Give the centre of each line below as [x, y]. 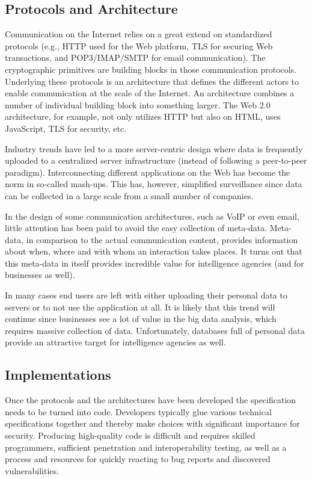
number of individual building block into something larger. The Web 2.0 [138, 104]
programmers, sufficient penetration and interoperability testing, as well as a [146, 447]
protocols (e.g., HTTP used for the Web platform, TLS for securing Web [139, 45]
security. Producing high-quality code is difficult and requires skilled [130, 435]
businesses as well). [40, 275]
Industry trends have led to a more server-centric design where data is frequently [154, 148]
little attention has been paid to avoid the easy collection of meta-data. [136, 228]
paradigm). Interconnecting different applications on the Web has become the [148, 172]
